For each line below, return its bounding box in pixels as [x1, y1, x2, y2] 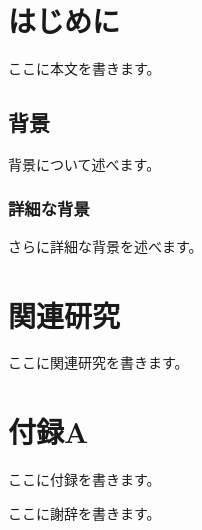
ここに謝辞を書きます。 [8, 502, 161, 523]
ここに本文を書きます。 [8, 58, 161, 79]
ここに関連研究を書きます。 [8, 352, 189, 373]
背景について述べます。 [8, 153, 161, 174]
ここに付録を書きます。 [8, 469, 161, 490]
